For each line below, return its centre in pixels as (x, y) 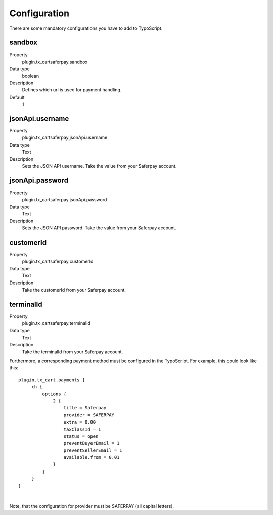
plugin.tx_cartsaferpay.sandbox (55, 62)
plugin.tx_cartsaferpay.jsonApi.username (65, 138)
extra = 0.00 (80, 422)
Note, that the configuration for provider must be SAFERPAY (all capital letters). (92, 506)
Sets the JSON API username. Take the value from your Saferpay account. (99, 166)
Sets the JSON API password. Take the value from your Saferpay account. (99, 228)
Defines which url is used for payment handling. (72, 90)
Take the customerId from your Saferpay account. (74, 290)
